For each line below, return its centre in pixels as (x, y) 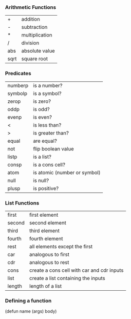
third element (44, 230)
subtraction (34, 27)
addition (31, 19)
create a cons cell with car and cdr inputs (76, 270)
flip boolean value (54, 149)
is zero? (42, 101)
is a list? (42, 156)
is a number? (48, 85)
